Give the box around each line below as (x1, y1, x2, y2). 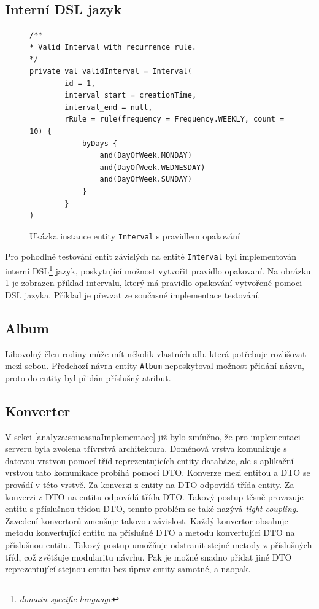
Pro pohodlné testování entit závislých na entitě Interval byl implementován (5, 250, 296, 263)
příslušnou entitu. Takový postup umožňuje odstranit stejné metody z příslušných (5, 538, 312, 551)
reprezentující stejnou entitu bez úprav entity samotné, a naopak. (5, 562, 251, 575)
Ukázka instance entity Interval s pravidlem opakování (29, 229, 240, 242)
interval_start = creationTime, (64, 91, 197, 100)
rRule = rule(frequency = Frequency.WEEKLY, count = (64, 115, 285, 124)
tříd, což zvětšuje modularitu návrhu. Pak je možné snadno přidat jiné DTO (5, 550, 292, 563)
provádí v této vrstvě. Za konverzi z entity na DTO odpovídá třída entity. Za (5, 478, 294, 491)
